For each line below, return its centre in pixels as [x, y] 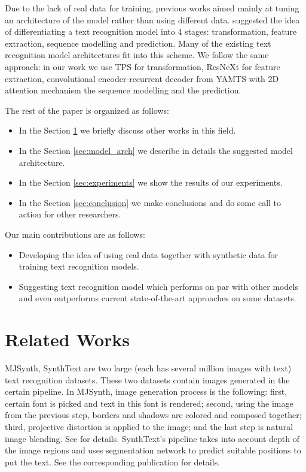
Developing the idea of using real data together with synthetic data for [149, 254]
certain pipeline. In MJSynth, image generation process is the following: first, [146, 391]
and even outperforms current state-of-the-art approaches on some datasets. [157, 298]
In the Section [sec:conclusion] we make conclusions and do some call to [150, 202]
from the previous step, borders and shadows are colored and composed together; [153, 415]
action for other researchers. [70, 214]
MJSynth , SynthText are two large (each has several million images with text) [148, 368]
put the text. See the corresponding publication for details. [113, 462]
